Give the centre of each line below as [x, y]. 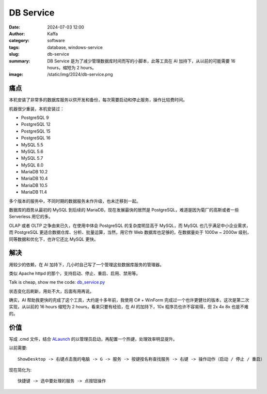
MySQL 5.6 [32, 151]
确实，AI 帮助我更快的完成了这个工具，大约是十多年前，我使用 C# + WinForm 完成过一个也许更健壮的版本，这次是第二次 [129, 300]
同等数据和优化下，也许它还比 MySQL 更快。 [54, 239]
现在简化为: [20, 370]
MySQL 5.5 [32, 145]
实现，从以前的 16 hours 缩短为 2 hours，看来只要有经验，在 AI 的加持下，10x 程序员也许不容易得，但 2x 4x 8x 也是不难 [129, 307]
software [56, 41]
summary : [20, 61]
